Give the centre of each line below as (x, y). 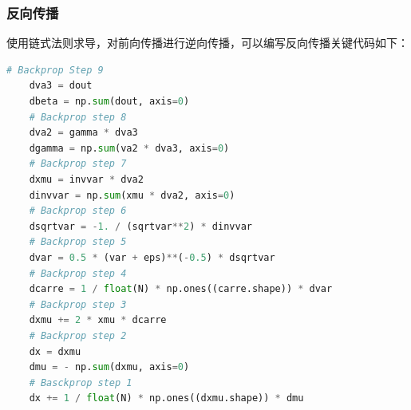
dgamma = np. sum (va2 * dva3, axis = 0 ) (129, 148)
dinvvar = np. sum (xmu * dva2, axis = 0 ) (132, 195)
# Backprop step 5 (78, 242)
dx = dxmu (55, 351)
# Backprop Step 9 (55, 70)
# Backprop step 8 (78, 117)
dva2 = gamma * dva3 (83, 133)
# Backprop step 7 (78, 164)
